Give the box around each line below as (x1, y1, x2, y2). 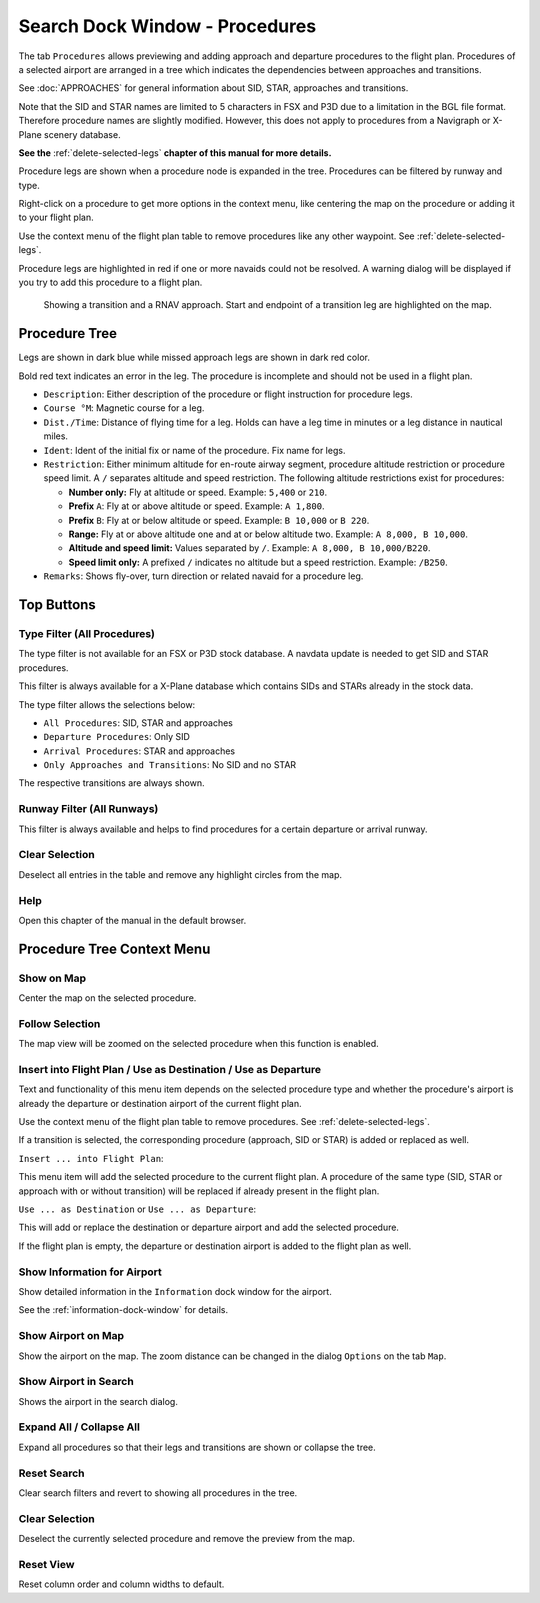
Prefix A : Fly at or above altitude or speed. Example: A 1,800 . (68, 500, 325, 512)
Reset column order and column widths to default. (18, 1578, 225, 1590)
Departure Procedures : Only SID (43, 731, 190, 743)
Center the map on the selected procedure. (18, 992, 197, 1004)
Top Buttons (18, 596, 97, 613)
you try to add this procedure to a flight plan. (18, 276, 203, 289)
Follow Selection (18, 1016, 101, 1030)
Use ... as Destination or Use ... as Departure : (18, 1203, 257, 1215)
